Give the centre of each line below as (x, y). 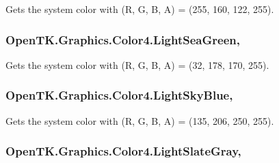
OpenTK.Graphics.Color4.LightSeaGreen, (123, 39)
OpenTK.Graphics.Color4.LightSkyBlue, (119, 95)
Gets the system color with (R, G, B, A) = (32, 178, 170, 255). (137, 64)
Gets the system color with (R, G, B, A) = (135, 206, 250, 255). (140, 120)
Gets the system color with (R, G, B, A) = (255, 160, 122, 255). (140, 9)
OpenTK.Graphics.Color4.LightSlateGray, (123, 151)
